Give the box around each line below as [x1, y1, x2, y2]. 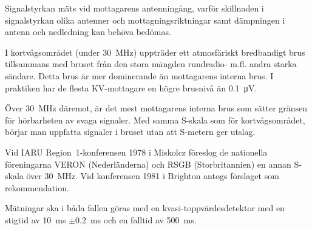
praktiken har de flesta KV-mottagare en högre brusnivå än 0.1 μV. [5, 81, 257, 94]
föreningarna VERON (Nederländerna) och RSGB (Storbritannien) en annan [5, 157, 291, 170]
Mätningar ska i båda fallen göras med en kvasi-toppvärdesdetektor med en [5, 202, 285, 214]
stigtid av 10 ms [5, 213, 66, 226]
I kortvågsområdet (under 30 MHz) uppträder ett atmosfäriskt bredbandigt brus [5, 45, 305, 58]
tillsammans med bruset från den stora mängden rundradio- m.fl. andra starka [5, 57, 297, 70]
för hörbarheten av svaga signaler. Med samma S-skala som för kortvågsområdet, [5, 113, 305, 126]
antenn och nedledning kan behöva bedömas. [5, 25, 171, 38]
